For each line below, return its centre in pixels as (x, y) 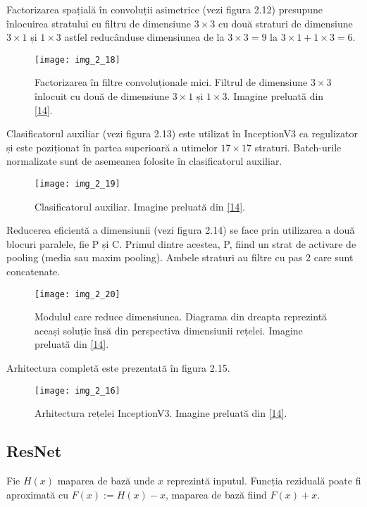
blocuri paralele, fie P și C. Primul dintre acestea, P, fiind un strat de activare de (181, 243)
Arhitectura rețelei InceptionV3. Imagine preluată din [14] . (161, 413)
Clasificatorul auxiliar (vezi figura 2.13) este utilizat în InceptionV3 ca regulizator (182, 133)
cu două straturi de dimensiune (285, 23)
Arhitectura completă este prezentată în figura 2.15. (118, 368)
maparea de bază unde (106, 481)
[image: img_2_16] (77, 390)
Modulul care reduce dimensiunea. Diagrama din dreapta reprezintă (181, 317)
